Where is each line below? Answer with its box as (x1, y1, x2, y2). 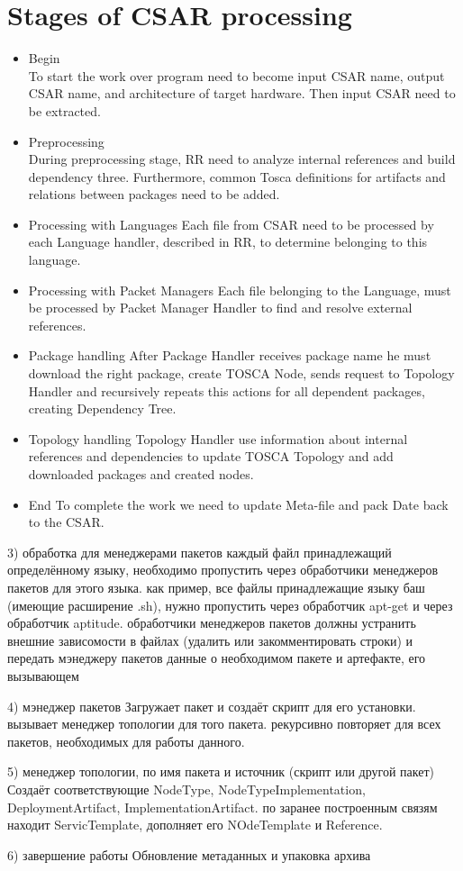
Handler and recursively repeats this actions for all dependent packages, (28, 381, 425, 400)
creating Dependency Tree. (28, 399, 177, 418)
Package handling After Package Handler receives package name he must (28, 346, 431, 365)
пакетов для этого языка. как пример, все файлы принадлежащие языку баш (7, 577, 425, 596)
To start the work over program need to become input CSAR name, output (28, 66, 445, 85)
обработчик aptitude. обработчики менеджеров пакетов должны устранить (7, 613, 416, 632)
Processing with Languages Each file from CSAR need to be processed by (28, 214, 434, 233)
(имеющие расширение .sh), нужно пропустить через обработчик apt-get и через (7, 595, 453, 614)
